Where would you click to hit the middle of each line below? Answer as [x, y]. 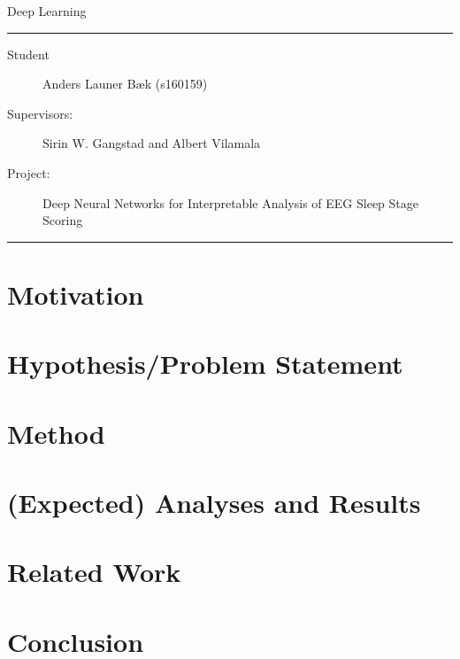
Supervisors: [40, 113]
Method [56, 433]
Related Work [94, 572]
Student [28, 54]
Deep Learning [47, 11]
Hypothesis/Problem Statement [205, 364]
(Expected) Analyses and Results [214, 503]
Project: [29, 172]
